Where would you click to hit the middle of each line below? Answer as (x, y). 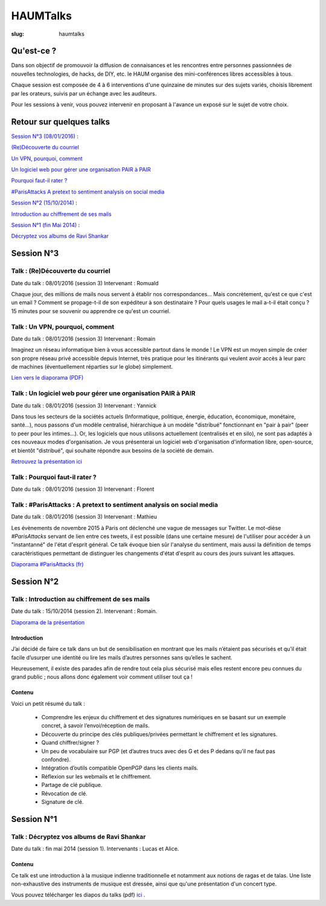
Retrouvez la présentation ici (47, 461)
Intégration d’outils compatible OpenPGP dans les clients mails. (120, 768)
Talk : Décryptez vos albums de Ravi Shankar (78, 836)
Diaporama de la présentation (48, 622)
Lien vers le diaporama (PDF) (47, 378)
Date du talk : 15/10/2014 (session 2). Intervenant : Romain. (84, 611)
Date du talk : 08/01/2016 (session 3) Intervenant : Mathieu (84, 517)
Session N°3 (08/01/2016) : (45, 136)
